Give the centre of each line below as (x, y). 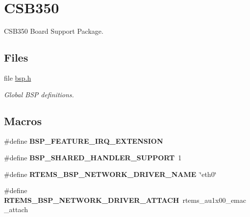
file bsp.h (18, 77)
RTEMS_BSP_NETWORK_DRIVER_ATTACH (92, 200)
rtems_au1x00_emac (214, 200)
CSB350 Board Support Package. (54, 31)
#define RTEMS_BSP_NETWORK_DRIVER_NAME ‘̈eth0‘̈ (110, 174)
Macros (23, 120)
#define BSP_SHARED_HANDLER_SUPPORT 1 (93, 157)
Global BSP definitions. (39, 94)
